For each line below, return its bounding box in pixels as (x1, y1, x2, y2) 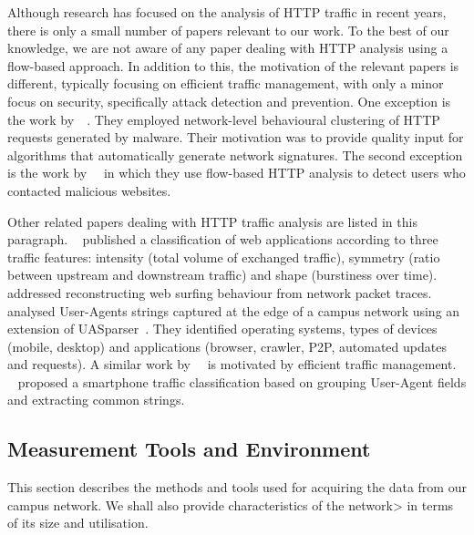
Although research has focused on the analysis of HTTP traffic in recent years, (7, 3, 447, 21)
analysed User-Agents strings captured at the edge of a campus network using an (7, 301, 460, 320)
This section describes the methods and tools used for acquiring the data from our (7, 478, 467, 497)
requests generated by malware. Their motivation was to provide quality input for (7, 128, 464, 147)
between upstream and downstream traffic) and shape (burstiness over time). (7, 265, 438, 284)
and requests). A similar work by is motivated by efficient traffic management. (7, 355, 457, 374)
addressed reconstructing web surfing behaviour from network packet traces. (7, 283, 432, 302)
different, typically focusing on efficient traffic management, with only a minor (7, 74, 444, 93)
